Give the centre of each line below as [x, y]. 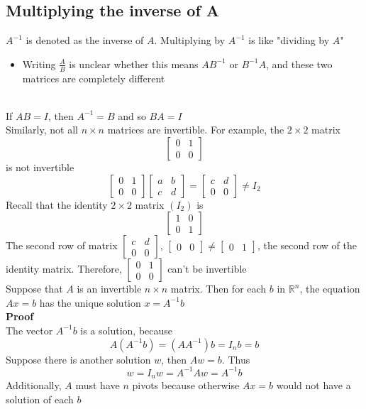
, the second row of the [307, 245]
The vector [29, 330]
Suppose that [34, 289]
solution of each [40, 399]
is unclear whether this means [134, 64]
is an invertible [109, 289]
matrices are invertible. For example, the [196, 130]
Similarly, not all [42, 130]
